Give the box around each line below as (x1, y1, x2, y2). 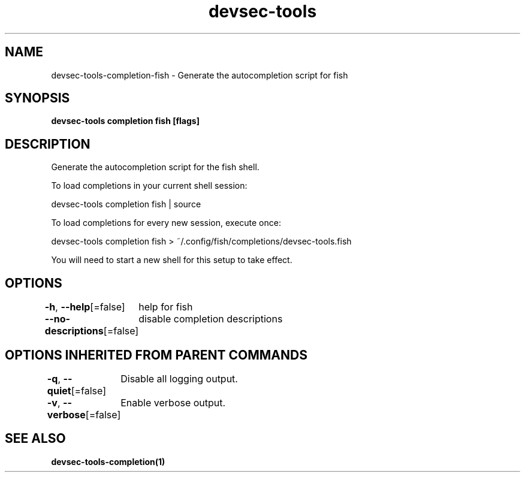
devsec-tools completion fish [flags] (51, 116, 200, 126)
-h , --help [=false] (44, 301, 125, 313)
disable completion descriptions (138, 313, 283, 325)
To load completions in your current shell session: (51, 180, 248, 191)
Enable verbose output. (120, 396, 226, 409)
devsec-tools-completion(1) (51, 456, 165, 467)
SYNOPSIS (5, 90, 70, 106)
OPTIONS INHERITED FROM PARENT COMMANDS (5, 347, 307, 363)
